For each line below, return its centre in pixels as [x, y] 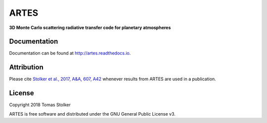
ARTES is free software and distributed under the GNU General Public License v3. [92, 114]
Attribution [26, 67]
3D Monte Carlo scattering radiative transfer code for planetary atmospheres [90, 28]
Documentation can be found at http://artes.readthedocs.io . [70, 53]
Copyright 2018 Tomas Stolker [40, 105]
